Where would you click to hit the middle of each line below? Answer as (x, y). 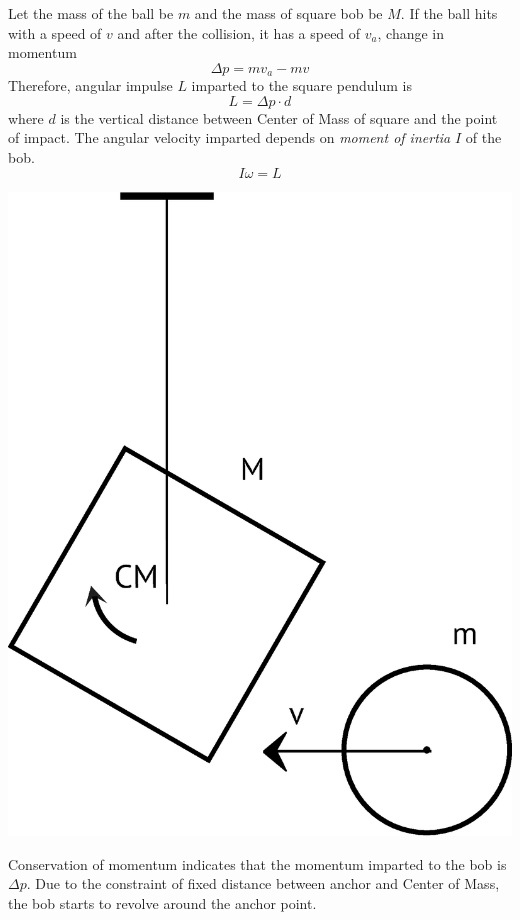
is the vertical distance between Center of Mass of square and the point (279, 117)
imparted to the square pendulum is (301, 85)
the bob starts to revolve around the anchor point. (162, 902)
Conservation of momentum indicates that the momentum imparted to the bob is (257, 863)
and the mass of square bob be (288, 13)
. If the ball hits (449, 13)
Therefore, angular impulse (90, 85)
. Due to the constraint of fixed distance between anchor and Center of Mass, (263, 883)
